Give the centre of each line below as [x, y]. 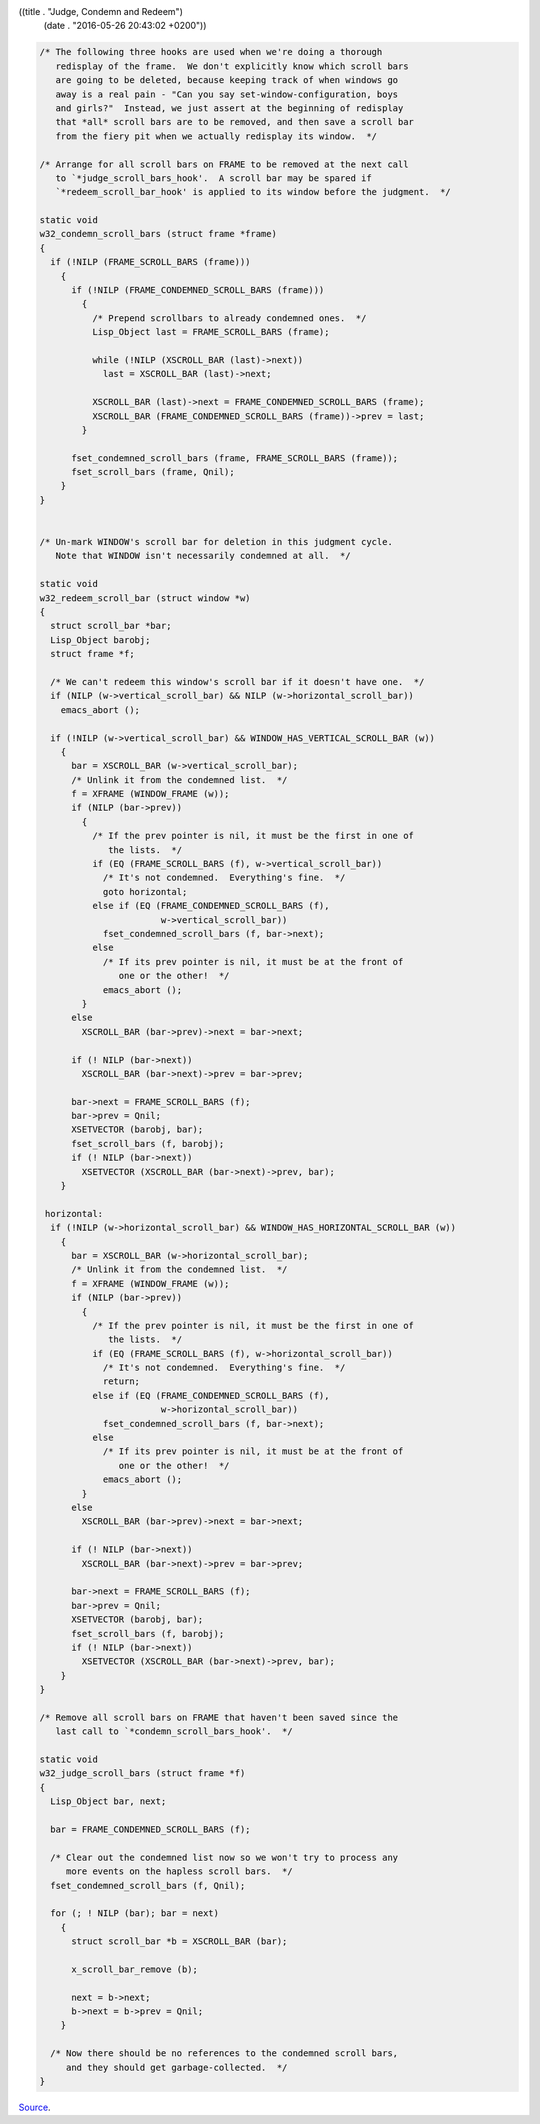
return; [121, 1381]
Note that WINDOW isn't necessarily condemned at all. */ [203, 556]
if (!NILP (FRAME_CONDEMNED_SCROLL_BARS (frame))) [198, 290]
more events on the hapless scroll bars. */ [179, 1871]
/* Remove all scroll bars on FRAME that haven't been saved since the [219, 1717]
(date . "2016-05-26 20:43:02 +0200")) [125, 26]
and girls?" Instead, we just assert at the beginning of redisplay [229, 108]
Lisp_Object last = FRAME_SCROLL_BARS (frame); [210, 332]
